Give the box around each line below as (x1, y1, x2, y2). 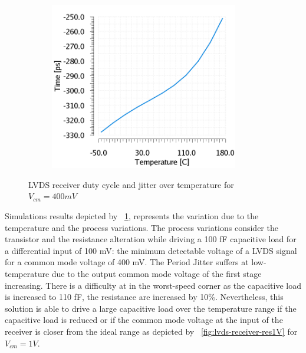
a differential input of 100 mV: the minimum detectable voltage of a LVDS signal (5, 244, 297, 256)
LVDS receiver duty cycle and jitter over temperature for (28, 178, 234, 190)
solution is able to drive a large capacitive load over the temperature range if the (5, 302, 297, 314)
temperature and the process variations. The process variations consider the (5, 221, 278, 233)
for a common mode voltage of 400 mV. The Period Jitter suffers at (5, 256, 249, 268)
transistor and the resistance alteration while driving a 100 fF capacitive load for (5, 233, 297, 245)
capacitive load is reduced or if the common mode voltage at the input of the (5, 314, 283, 326)
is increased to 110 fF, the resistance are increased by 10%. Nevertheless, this (5, 291, 284, 303)
